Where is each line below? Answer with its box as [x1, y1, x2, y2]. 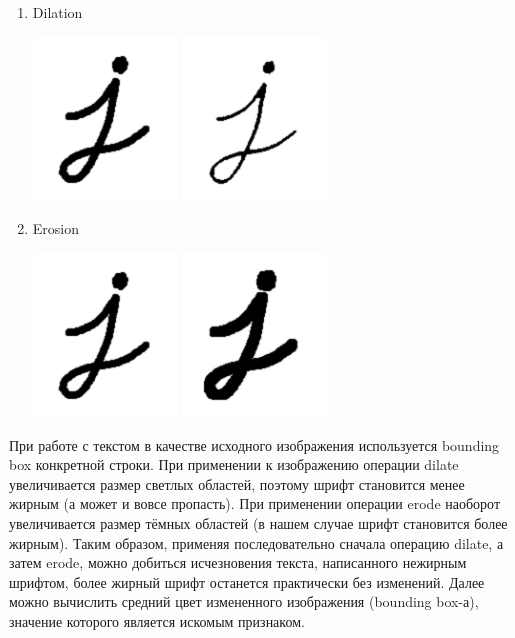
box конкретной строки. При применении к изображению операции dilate [9, 454, 459, 475]
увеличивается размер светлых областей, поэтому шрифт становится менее [9, 473, 465, 494]
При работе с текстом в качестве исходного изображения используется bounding [9, 434, 500, 455]
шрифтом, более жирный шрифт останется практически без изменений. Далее [9, 571, 485, 592]
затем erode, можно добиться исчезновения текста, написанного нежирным [9, 552, 467, 573]
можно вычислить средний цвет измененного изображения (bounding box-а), [9, 591, 479, 612]
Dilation [32, 2, 83, 22]
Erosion [32, 218, 80, 239]
